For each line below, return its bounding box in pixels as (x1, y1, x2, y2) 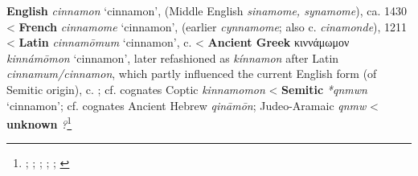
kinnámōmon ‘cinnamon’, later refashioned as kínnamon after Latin (6, 49, 339, 66)
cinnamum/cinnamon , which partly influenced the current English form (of (6, 65, 377, 82)
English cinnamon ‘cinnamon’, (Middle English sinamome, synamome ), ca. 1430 (6, 2, 407, 18)
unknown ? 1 (6, 113, 72, 132)
